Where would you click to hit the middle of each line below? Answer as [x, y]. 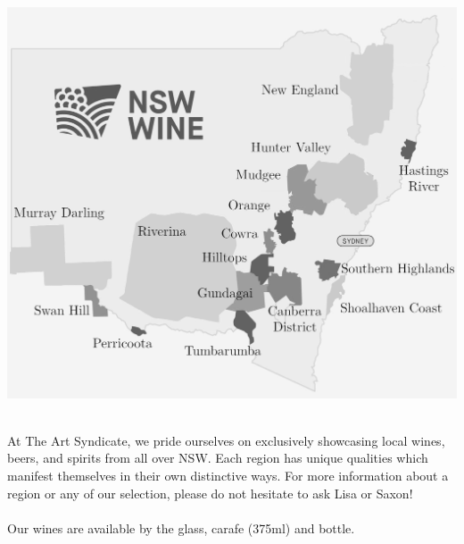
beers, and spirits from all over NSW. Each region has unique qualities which [218, 458]
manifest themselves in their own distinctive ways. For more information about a [228, 475]
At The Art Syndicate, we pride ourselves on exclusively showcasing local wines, [226, 440]
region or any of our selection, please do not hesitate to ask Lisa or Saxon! [210, 493]
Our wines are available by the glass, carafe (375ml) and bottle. [181, 527]
